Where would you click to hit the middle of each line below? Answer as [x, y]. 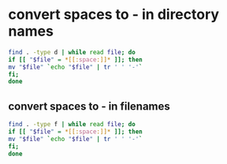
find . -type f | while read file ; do [72, 125]
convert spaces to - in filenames [89, 106]
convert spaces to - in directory [113, 15]
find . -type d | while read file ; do [72, 52]
